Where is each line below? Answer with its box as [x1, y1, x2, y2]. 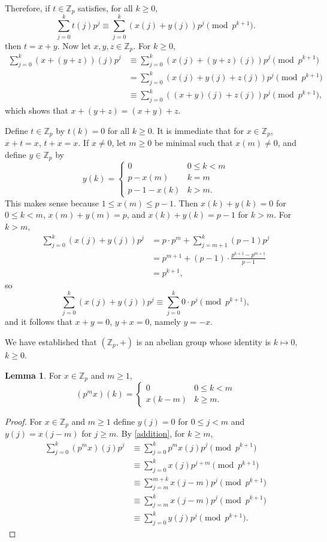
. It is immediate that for [152, 124, 244, 136]
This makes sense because [5, 196, 99, 209]
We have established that [5, 335, 97, 348]
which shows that [5, 104, 68, 117]
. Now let [57, 39, 91, 51]
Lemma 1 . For [5, 369, 62, 381]
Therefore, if [5, 2, 50, 14]
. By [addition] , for [116, 427, 185, 440]
